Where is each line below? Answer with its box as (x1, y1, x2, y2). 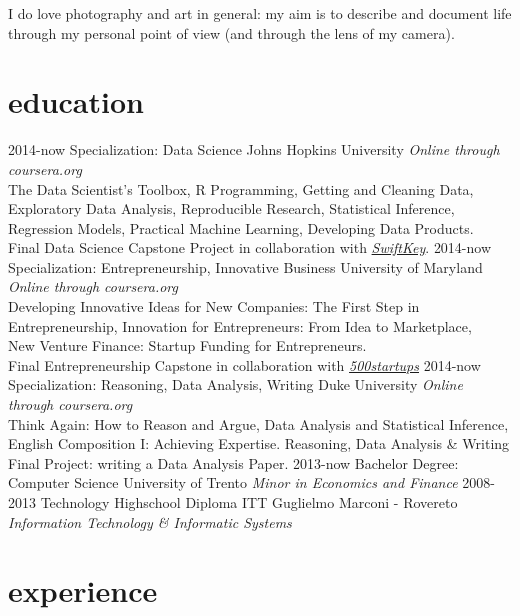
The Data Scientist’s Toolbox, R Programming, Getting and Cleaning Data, (8, 178, 474, 199)
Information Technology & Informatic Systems (8, 511, 292, 532)
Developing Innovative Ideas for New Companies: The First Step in (8, 296, 420, 317)
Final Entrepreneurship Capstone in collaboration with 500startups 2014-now (8, 354, 481, 375)
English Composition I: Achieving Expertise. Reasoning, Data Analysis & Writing (8, 433, 510, 454)
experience (8, 570, 158, 611)
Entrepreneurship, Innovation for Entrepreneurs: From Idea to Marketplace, (8, 315, 472, 336)
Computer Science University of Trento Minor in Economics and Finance (8, 472, 458, 493)
